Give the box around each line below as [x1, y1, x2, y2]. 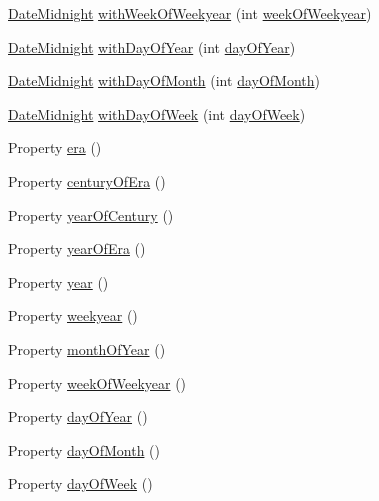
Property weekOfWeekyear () [8, 372, 187, 393]
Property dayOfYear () [8, 406, 148, 427]
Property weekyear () [8, 305, 138, 326]
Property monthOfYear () [8, 338, 166, 359]
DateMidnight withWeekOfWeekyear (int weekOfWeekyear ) [8, 3, 372, 23]
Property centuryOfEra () [8, 170, 166, 191]
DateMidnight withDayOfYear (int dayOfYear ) [8, 36, 296, 57]
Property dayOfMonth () [8, 439, 160, 460]
